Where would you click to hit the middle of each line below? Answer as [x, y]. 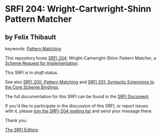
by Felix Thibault [31, 37]
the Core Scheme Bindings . [32, 87]
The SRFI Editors [22, 130]
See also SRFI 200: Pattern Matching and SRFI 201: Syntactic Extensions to [80, 82]
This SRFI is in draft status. [32, 73]
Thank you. [16, 120]
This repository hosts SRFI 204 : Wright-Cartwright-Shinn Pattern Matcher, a [80, 58]
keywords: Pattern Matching [33, 49]
